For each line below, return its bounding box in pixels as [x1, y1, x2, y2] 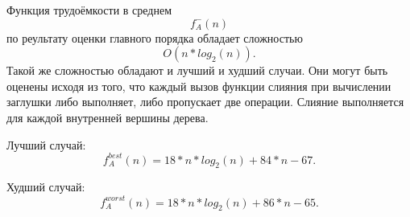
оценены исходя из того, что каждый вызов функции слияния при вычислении [6, 77, 391, 94]
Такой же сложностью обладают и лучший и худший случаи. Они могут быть [6, 62, 388, 79]
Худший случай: [6, 178, 85, 195]
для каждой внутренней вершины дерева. [6, 108, 209, 125]
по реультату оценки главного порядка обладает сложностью [6, 29, 303, 46]
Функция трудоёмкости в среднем [6, 2, 172, 18]
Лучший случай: [6, 136, 86, 153]
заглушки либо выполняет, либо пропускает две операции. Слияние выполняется [6, 93, 404, 110]
